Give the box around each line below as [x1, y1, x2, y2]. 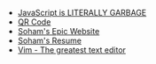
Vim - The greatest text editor [17, 45, 127, 55]
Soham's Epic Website [17, 26, 100, 36]
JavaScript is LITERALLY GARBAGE [17, 8, 147, 18]
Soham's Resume [17, 35, 82, 46]
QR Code [17, 17, 51, 27]
